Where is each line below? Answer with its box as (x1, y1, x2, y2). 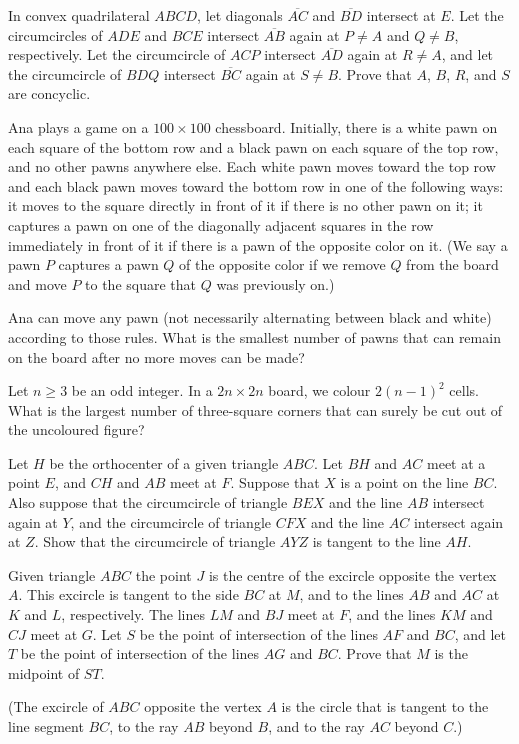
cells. (449, 380, 479, 401)
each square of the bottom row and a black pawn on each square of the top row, (8, 136, 499, 157)
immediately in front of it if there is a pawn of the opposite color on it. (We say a (8, 234, 508, 255)
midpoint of (8, 662, 80, 683)
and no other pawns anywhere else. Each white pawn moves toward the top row (8, 156, 496, 177)
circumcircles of (8, 24, 103, 45)
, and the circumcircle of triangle (70, 511, 271, 532)
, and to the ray (268, 716, 365, 736)
